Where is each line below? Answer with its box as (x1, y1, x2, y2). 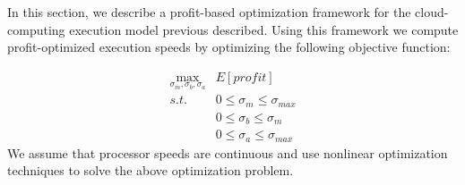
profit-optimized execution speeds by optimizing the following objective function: (7, 38, 451, 56)
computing (7, 20, 65, 38)
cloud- (415, 3, 449, 21)
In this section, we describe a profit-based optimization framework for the (7, 3, 411, 21)
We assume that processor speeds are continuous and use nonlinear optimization (7, 143, 448, 162)
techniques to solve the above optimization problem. (7, 161, 294, 180)
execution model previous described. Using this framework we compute (69, 20, 459, 38)
